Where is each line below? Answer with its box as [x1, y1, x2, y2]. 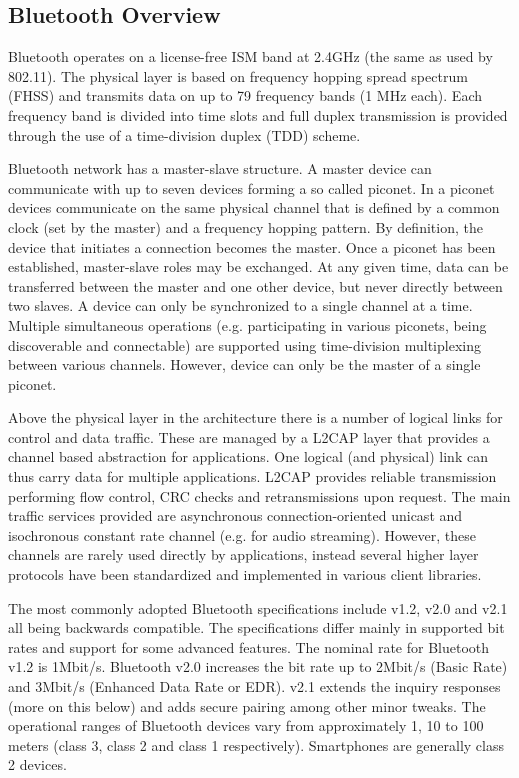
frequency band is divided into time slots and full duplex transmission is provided [8, 104, 508, 125]
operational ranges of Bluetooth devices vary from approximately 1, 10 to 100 [8, 715, 484, 736]
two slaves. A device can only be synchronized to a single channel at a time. [8, 295, 473, 316]
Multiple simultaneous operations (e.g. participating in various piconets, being [8, 314, 487, 335]
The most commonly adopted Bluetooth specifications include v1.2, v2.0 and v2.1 [8, 597, 508, 618]
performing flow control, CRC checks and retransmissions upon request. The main [8, 485, 511, 506]
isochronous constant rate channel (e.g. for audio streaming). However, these [8, 524, 477, 545]
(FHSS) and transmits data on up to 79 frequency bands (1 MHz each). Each [8, 85, 482, 106]
